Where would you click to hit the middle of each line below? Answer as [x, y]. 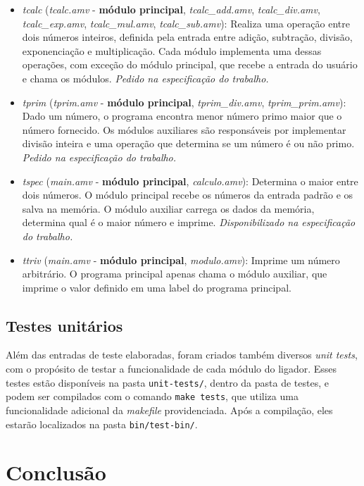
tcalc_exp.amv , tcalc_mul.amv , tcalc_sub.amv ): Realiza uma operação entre [186, 23]
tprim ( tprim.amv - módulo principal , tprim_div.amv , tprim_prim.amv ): [184, 102]
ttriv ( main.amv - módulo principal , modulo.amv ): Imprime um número [181, 260]
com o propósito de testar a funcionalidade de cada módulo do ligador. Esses [171, 369]
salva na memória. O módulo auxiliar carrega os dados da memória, [168, 208]
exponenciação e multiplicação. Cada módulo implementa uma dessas [172, 50]
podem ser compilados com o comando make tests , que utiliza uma [152, 396]
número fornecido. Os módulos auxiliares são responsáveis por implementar [184, 129]
